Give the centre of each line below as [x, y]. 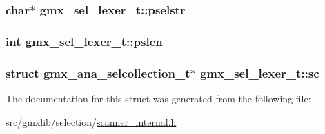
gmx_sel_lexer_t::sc [259, 72]
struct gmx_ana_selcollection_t [98, 72]
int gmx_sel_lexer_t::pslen [84, 41]
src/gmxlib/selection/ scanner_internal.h [91, 121]
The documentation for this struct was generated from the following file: [158, 98]
